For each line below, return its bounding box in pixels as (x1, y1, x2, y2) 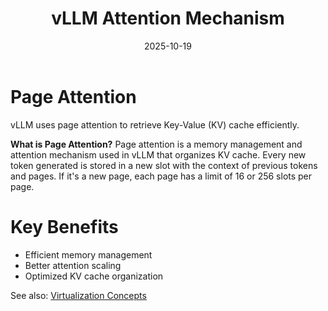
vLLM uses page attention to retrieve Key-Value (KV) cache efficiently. (10, 118, 300, 131)
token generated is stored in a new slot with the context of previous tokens (10, 159, 318, 171)
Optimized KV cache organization (24, 270, 164, 282)
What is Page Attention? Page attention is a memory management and (10, 138, 303, 150)
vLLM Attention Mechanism (51, 7, 285, 30)
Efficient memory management (24, 248, 153, 261)
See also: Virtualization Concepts (10, 289, 147, 301)
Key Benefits (10, 215, 119, 238)
